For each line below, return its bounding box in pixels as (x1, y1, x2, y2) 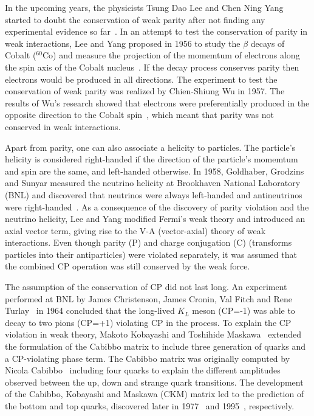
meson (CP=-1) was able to (192, 304, 295, 317)
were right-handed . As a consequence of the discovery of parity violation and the (5, 200, 309, 213)
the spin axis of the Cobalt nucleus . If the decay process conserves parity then (5, 60, 299, 73)
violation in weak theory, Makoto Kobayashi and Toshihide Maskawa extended (5, 328, 301, 341)
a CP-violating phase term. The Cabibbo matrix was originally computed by (5, 352, 290, 364)
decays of (250, 36, 285, 49)
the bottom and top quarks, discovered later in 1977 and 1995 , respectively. (5, 400, 295, 412)
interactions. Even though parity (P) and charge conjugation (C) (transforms (5, 236, 292, 249)
